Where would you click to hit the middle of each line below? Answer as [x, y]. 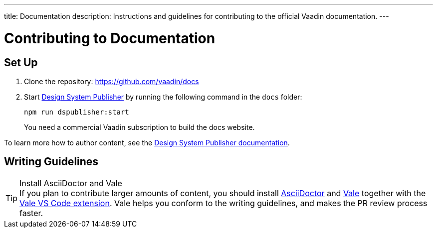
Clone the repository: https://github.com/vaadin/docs [111, 81]
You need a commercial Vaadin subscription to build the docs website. [139, 127]
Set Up [21, 62]
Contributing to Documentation [110, 38]
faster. [31, 213]
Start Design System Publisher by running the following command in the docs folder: [163, 97]
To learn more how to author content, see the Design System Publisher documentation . [147, 142]
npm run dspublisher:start [77, 112]
